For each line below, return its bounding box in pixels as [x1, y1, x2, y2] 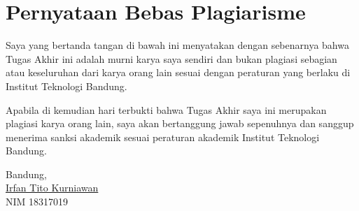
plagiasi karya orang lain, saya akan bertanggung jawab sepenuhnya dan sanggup [6, 116, 354, 131]
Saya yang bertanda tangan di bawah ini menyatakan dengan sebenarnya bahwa [6, 38, 349, 52]
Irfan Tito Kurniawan [6, 180, 99, 195]
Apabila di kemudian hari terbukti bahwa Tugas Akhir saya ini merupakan [6, 102, 327, 117]
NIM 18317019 [6, 194, 69, 209]
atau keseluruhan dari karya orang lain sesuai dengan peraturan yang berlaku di [6, 65, 351, 80]
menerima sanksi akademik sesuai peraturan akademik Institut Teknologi [6, 129, 320, 144]
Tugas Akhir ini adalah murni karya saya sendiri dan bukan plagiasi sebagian [6, 51, 337, 66]
